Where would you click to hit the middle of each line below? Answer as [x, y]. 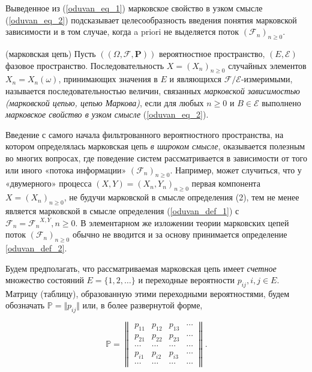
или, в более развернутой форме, [142, 305]
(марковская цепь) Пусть [51, 53]
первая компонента [226, 183]
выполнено [281, 102]
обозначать [25, 305]
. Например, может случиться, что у [236, 169]
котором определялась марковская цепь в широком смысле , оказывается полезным [155, 146]
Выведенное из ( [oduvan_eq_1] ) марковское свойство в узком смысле [134, 8]
